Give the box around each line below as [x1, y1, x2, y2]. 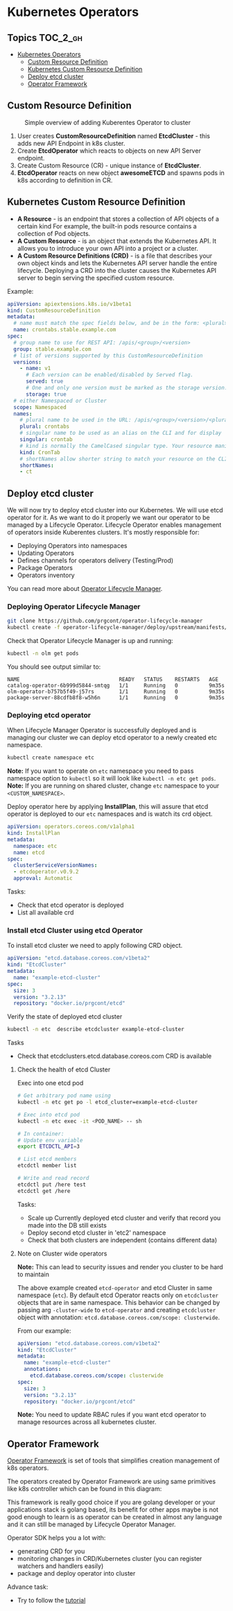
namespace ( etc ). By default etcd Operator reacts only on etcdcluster [17, 1291, 218, 1299]
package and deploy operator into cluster [17, 1569, 136, 1578]
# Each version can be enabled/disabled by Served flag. [25, 372, 194, 378]
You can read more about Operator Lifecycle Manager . [7, 585, 163, 593]
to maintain [17, 1270, 50, 1278]
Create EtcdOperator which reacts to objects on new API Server [17, 147, 201, 155]
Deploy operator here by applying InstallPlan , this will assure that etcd [7, 803, 209, 811]
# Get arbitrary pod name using [17, 1092, 111, 1099]
